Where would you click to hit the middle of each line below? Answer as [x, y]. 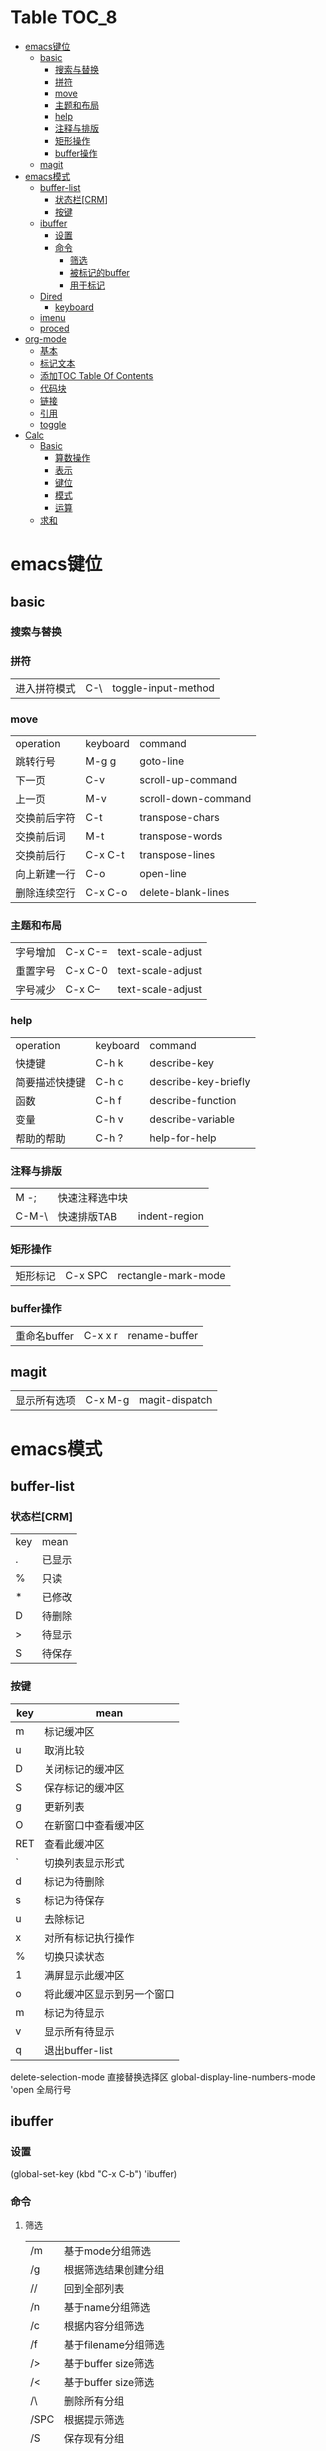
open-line [163, 874]
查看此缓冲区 [74, 1844]
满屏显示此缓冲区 [84, 1975]
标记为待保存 [74, 1900]
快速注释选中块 [92, 1198]
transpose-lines [177, 855]
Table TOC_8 [64, 17]
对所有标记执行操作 [89, 1938]
